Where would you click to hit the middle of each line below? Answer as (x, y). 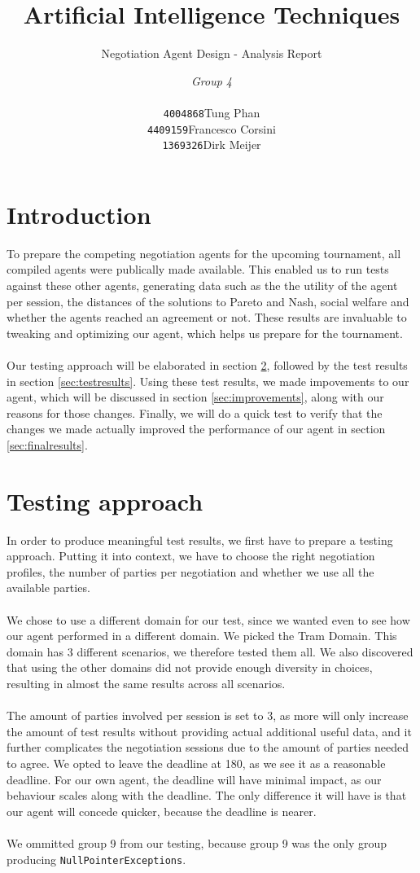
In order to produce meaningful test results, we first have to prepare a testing (200, 540)
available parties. (48, 588)
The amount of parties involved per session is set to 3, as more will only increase (208, 715)
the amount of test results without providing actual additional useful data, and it (209, 731)
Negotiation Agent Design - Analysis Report (212, 53)
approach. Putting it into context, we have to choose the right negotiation (191, 556)
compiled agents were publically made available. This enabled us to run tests (198, 269)
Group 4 (212, 80)
